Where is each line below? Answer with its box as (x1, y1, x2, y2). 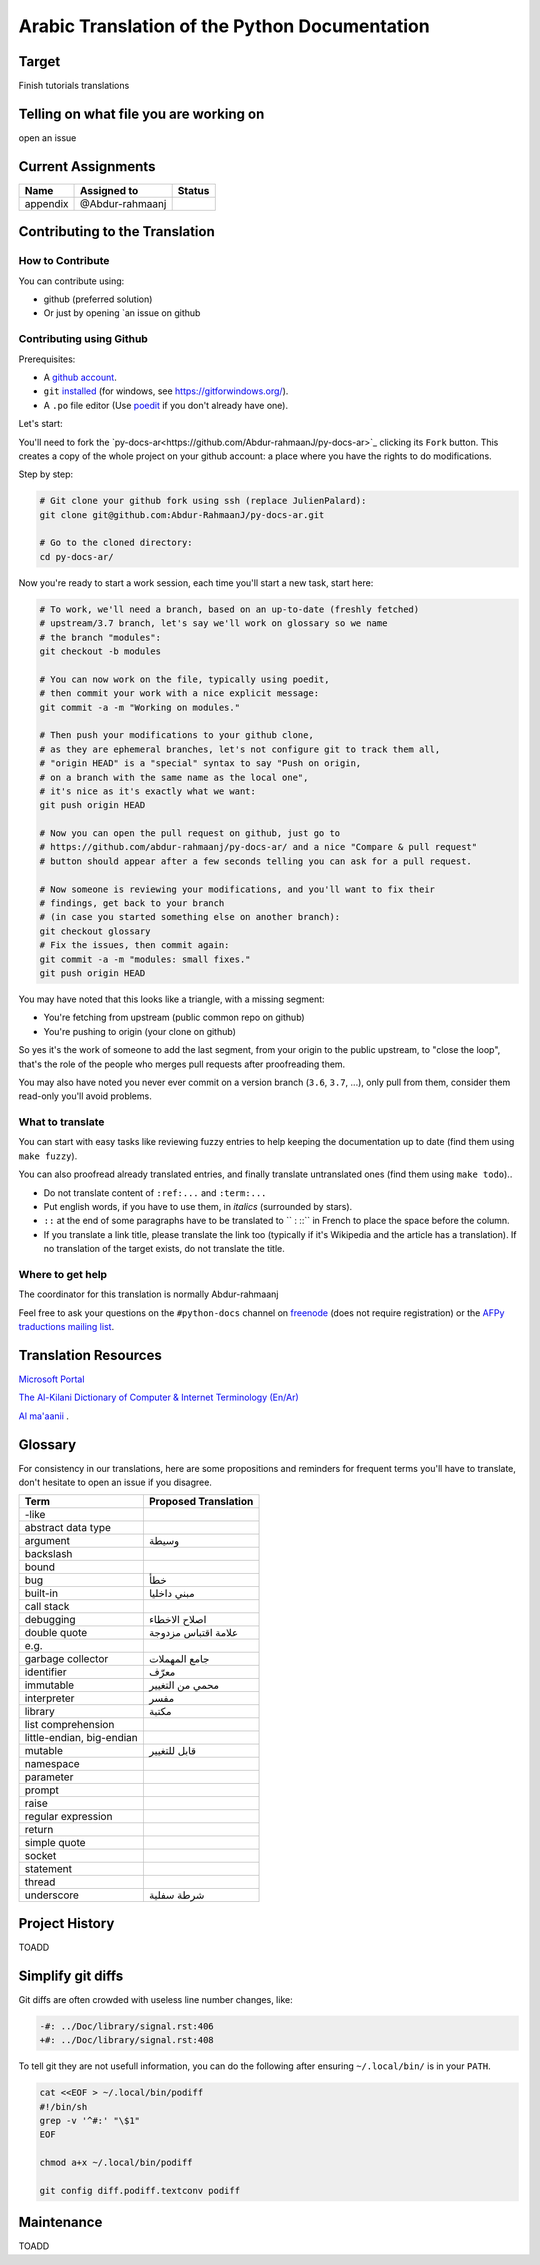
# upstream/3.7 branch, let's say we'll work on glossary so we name (39, 618, 388, 629)
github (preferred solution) (43, 293, 153, 305)
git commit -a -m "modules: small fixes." (39, 953, 251, 965)
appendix (24, 196, 69, 210)
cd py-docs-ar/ (39, 551, 114, 562)
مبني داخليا (148, 1586, 195, 1600)
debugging (24, 1613, 76, 1627)
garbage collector (24, 1652, 109, 1666)
